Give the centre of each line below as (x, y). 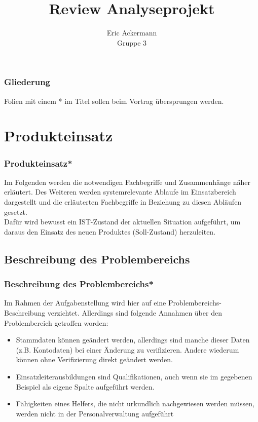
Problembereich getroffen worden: (56, 322)
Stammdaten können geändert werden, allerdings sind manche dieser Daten (133, 340)
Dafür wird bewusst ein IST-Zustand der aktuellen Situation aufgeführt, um (122, 222)
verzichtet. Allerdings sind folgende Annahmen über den (135, 312)
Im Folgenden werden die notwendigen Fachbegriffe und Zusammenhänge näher (127, 182)
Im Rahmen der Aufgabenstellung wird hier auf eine (85, 303)
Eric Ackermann (132, 33)
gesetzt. (16, 212)
